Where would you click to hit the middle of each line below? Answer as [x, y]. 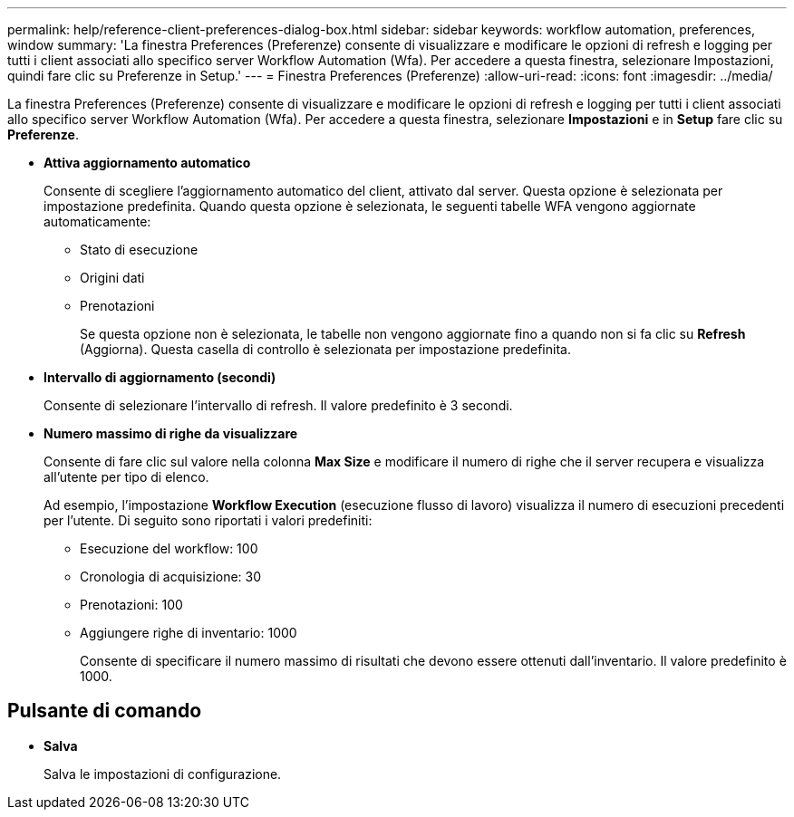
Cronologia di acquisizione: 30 [171, 577]
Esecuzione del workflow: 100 [169, 548]
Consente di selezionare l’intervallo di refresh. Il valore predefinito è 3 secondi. [278, 405]
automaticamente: [97, 221]
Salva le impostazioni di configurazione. [163, 774]
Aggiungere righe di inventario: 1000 [189, 633]
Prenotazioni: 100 [131, 605]
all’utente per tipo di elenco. [126, 477]
